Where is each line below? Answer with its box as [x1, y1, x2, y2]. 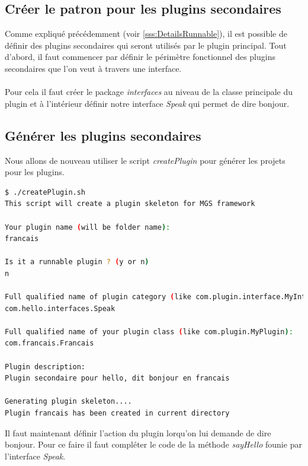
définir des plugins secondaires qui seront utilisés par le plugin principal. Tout [5, 39, 287, 51]
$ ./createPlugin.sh [5, 188, 86, 196]
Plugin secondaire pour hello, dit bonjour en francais [5, 374, 230, 383]
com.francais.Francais [5, 339, 94, 348]
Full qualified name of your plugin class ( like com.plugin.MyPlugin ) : [5, 327, 293, 336]
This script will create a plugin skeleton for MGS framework [5, 199, 255, 208]
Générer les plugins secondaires [5, 126, 201, 144]
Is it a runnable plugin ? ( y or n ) [5, 258, 149, 267]
